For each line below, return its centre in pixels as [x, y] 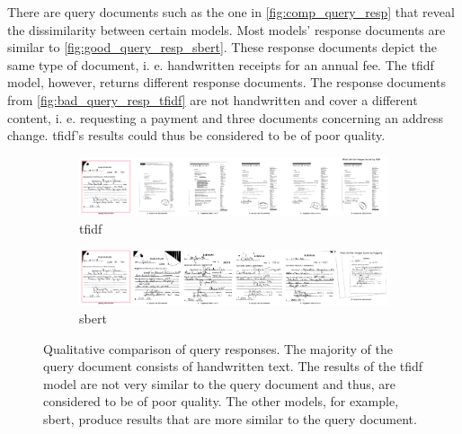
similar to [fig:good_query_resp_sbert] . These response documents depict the [222, 47]
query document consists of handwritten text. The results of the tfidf [233, 366]
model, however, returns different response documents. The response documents [227, 82]
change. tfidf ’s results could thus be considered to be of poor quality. [196, 135]
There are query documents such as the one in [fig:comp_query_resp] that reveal [231, 12]
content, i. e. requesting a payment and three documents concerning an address [226, 117]
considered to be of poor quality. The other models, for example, [221, 401]
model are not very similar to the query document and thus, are [219, 383]
